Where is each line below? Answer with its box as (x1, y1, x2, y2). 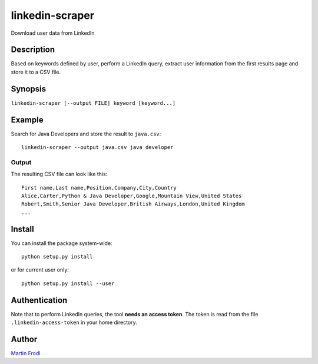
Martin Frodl (11, 350, 41, 357)
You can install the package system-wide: (11, 239, 112, 247)
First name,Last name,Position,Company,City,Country (21, 184, 177, 191)
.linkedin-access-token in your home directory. (11, 319, 138, 326)
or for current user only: (11, 266, 69, 273)
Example (11, 115, 44, 125)
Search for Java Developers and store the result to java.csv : (11, 130, 161, 137)
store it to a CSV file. (11, 68, 61, 75)
